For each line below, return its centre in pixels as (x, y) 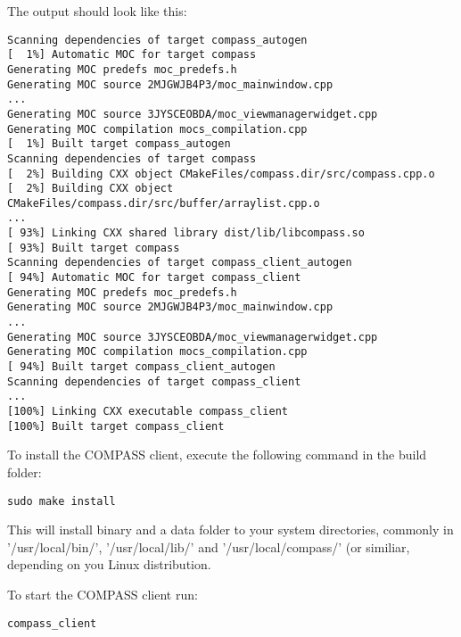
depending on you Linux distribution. (109, 564)
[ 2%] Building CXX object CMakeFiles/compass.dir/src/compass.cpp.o (221, 174)
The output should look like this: (97, 11)
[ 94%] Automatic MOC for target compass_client (154, 278)
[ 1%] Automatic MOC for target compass (132, 55)
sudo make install (62, 501)
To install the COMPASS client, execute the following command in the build (217, 455)
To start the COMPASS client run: (103, 594)
